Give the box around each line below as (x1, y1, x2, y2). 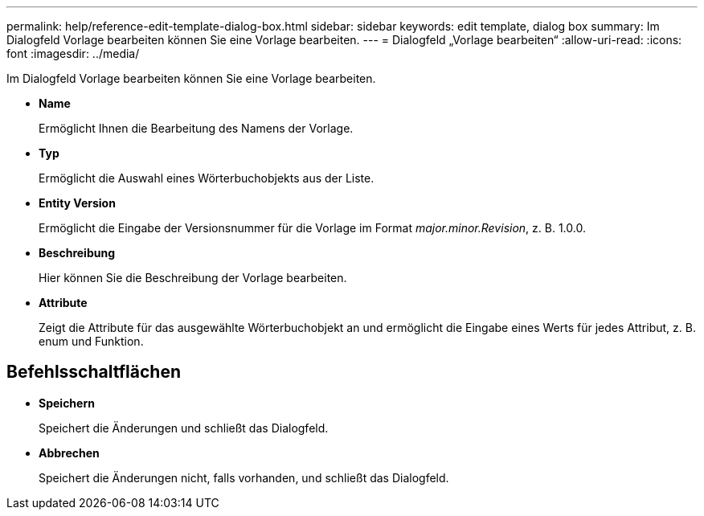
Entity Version (39, 196, 116, 210)
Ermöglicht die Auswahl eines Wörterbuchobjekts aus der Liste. (39, 171, 375, 185)
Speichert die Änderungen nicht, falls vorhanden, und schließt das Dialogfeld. (39, 470, 449, 485)
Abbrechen (39, 445, 100, 460)
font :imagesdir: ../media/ (6, 47, 140, 60)
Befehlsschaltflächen (6, 362, 181, 383)
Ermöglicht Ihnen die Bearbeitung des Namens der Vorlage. (39, 121, 354, 135)
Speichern (39, 395, 95, 410)
